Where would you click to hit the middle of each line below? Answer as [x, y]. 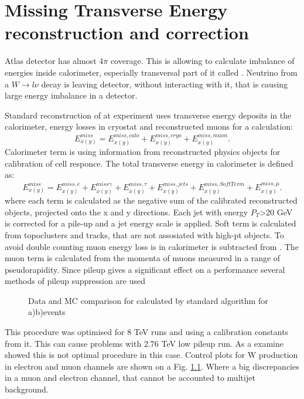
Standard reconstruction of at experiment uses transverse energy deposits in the [148, 115]
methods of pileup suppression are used [75, 281]
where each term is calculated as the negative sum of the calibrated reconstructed [151, 200]
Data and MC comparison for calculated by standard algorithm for [148, 300]
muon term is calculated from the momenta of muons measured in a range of [143, 258]
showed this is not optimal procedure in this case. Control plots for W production [151, 355]
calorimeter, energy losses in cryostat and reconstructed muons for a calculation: [149, 126]
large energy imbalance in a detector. [71, 95]
